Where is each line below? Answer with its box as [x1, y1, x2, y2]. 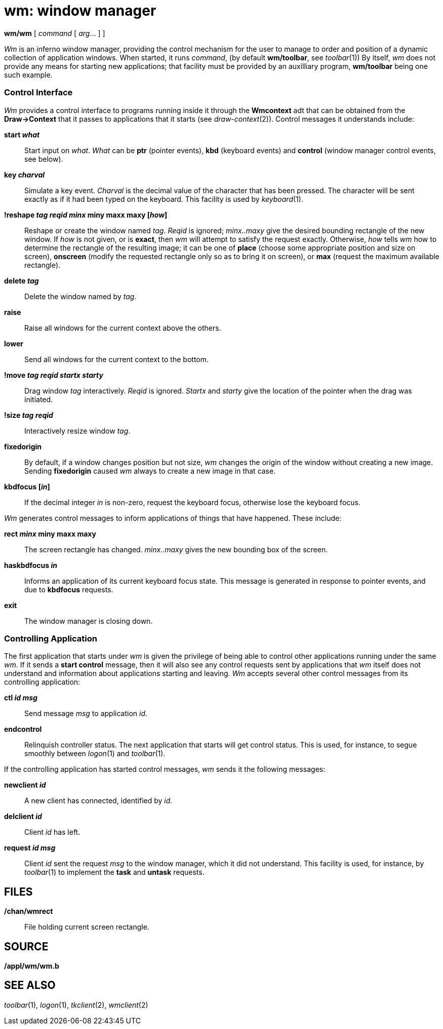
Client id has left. [24, 828, 80, 837]
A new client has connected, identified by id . [24, 796, 173, 805]
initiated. [24, 395, 53, 404]
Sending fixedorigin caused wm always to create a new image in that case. [24, 466, 276, 475]
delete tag [4, 276, 39, 285]
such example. [4, 70, 53, 79]
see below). [24, 154, 63, 163]
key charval [4, 170, 45, 179]
